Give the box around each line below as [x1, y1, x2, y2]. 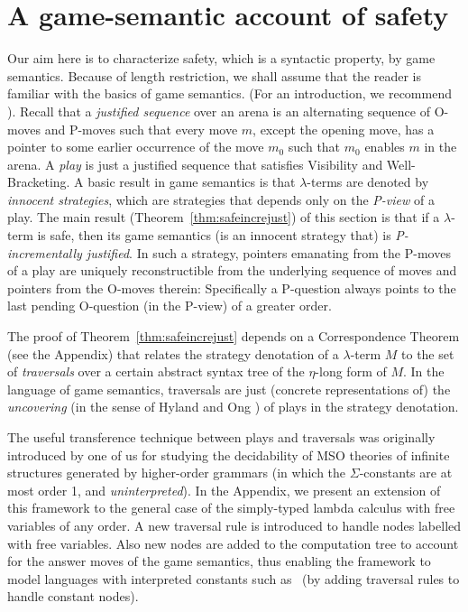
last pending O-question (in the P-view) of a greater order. [7, 296, 332, 315]
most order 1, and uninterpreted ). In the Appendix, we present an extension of [7, 480, 441, 499]
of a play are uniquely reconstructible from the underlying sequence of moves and [7, 261, 457, 280]
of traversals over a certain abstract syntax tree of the [7, 362, 305, 381]
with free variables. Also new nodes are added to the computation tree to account [7, 533, 459, 552]
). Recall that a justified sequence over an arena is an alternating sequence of [7, 101, 430, 120]
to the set [401, 344, 454, 363]
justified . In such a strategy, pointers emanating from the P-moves [86, 243, 451, 262]
